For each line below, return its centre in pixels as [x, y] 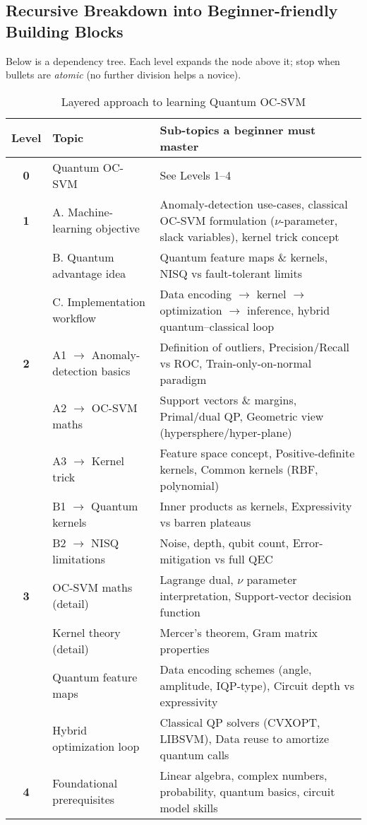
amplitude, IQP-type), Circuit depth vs [257, 685]
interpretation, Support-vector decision [255, 595]
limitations [79, 558]
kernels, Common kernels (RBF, [239, 469]
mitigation [185, 558]
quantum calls [194, 754]
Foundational [85, 783]
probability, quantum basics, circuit [247, 791]
